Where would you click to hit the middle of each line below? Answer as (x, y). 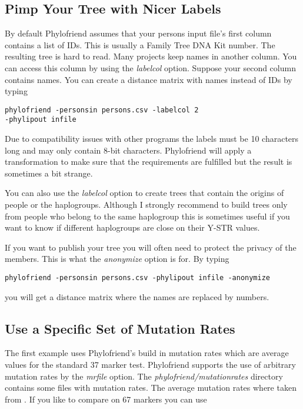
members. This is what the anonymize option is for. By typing (117, 259)
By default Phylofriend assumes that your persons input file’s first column (138, 33)
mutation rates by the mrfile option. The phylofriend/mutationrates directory (144, 376)
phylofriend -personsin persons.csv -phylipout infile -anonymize (138, 278)
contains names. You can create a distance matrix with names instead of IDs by (149, 79)
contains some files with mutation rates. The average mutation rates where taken (151, 388)
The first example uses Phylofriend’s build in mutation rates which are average (147, 353)
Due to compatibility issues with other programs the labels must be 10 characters (152, 139)
